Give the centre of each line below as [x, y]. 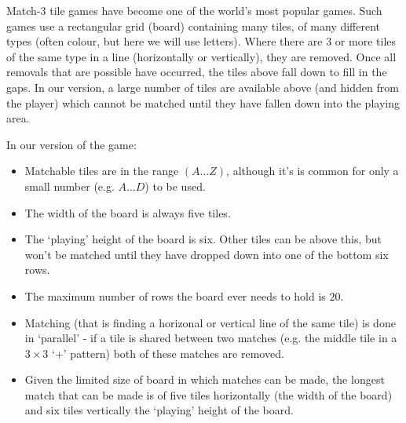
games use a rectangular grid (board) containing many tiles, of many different [194, 26]
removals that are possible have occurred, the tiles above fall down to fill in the [197, 72]
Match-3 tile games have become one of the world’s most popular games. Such [194, 10]
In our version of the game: [71, 144]
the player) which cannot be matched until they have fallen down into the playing [203, 102]
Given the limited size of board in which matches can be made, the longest [205, 379]
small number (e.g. [69, 186]
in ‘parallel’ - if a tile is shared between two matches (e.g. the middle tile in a [211, 338]
